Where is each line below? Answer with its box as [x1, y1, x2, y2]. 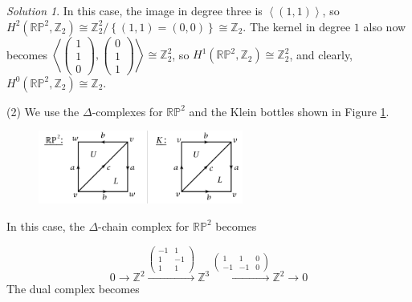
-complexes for [92, 103, 163, 119]
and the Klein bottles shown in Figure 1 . [189, 103, 390, 119]
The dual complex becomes [6, 280, 140, 297]
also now [363, 18, 406, 34]
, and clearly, [289, 46, 353, 62]
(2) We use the [6, 103, 80, 119]
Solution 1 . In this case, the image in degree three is [6, 2, 263, 18]
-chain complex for [98, 217, 190, 234]
